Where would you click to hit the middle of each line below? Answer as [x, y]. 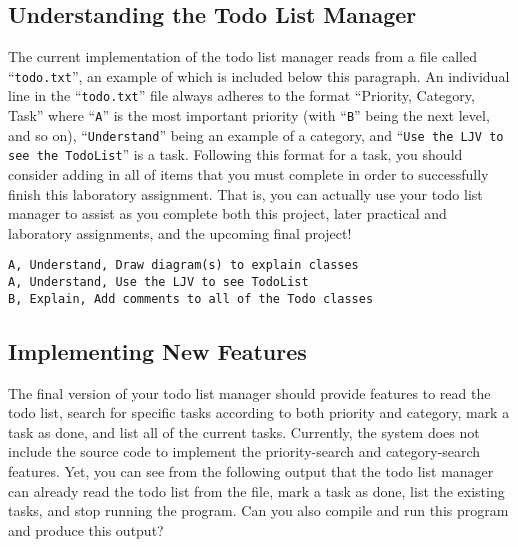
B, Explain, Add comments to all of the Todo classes [191, 298]
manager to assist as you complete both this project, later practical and [227, 213]
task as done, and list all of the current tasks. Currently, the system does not [244, 431]
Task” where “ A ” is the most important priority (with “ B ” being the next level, [249, 115]
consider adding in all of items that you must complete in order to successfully [248, 174]
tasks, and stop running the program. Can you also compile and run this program [258, 510]
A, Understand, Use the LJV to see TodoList [158, 282]
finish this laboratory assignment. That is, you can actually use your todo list [245, 193]
